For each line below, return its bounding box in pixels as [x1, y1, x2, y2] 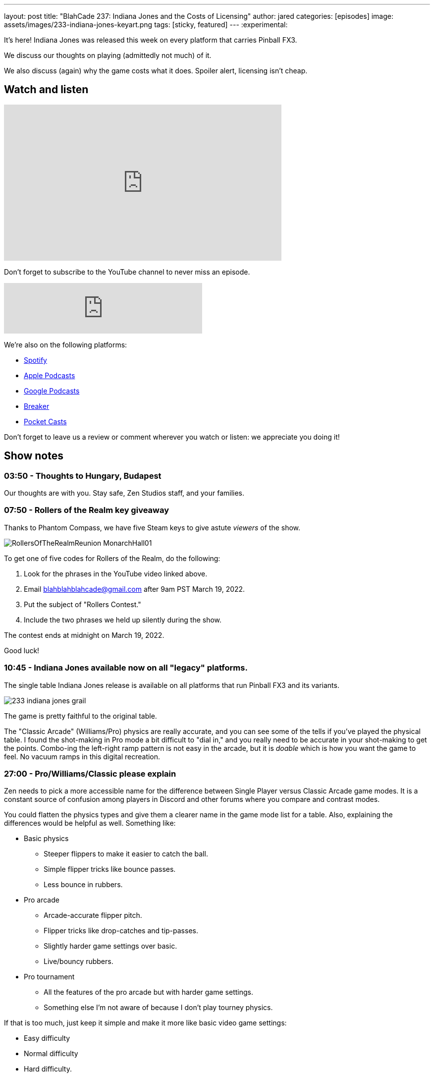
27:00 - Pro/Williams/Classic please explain [4, 768, 176, 779]
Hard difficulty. [24, 1065, 72, 1074]
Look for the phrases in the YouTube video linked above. [24, 569, 208, 578]
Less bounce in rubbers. [44, 880, 123, 889]
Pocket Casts [24, 417, 67, 426]
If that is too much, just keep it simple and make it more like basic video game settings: [4, 1019, 287, 1027]
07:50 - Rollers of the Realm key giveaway [4, 505, 169, 515]
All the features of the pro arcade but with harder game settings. [44, 988, 253, 997]
